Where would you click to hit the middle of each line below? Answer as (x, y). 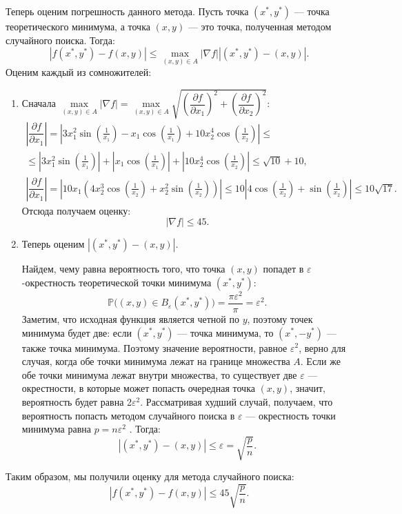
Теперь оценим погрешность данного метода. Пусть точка (127, 11)
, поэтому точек (280, 318)
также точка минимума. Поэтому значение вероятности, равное (154, 347)
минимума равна (56, 429)
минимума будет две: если (77, 332)
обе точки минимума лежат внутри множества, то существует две (159, 374)
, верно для (322, 347)
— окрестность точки (291, 415)
